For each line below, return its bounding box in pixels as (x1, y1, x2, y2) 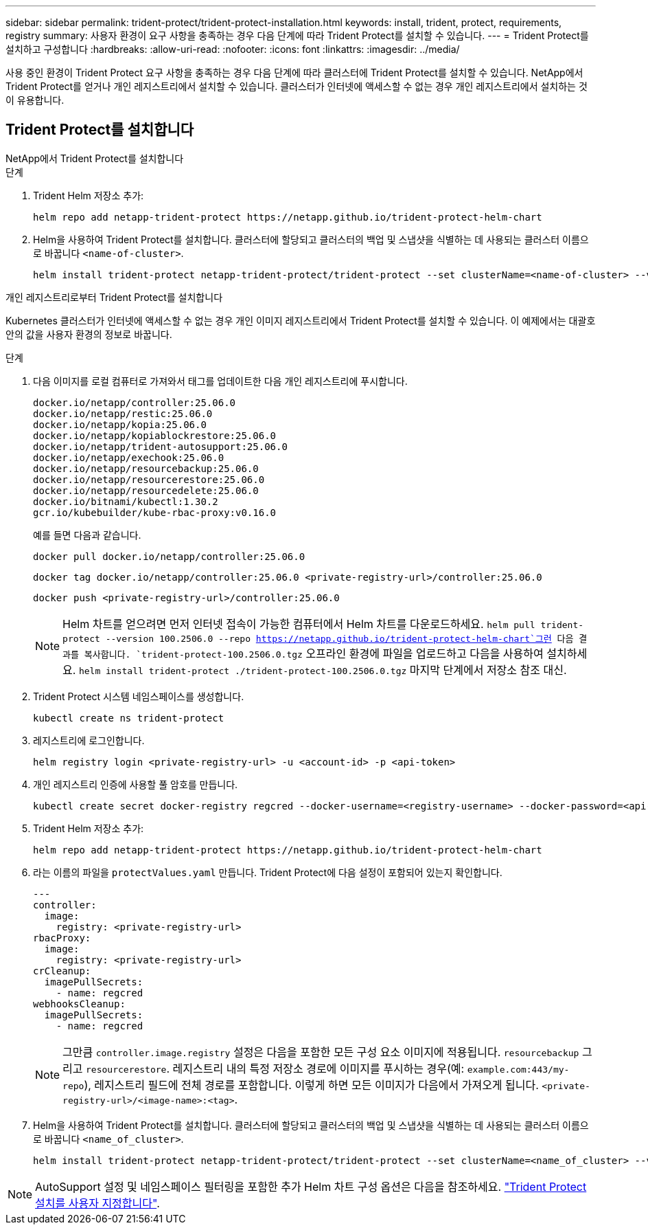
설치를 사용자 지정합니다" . (35, 1196, 160, 1210)
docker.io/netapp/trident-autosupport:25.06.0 (33, 440, 288, 452)
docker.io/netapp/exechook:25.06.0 (33, 451, 224, 463)
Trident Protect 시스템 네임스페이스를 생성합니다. (33, 690, 244, 702)
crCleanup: (33, 965, 91, 976)
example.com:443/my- (467, 1064, 570, 1075)
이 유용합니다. (5, 94, 65, 106)
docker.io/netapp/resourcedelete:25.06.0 (33, 484, 259, 496)
